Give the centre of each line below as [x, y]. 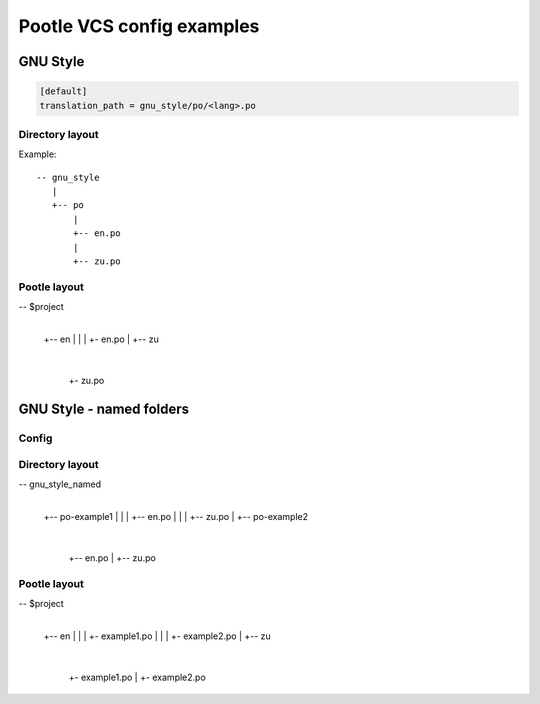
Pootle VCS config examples [139, 26]
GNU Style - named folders [104, 408]
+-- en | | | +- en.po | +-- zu [101, 339]
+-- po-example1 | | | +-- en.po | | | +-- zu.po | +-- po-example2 [176, 517]
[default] [63, 91]
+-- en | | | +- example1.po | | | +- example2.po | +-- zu [157, 636]
